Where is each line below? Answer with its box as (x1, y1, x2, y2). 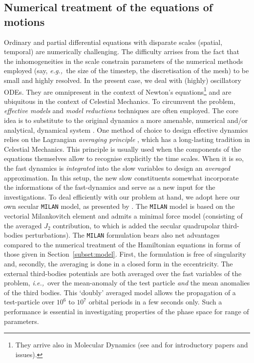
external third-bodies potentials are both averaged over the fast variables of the (4, 268, 242, 278)
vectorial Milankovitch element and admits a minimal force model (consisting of (4, 211, 243, 221)
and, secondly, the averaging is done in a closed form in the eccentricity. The (4, 259, 233, 269)
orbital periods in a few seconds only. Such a (88, 297, 222, 307)
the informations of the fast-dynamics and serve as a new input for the (4, 182, 215, 192)
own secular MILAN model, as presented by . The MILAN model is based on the (4, 201, 235, 211)
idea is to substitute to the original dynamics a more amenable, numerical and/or (4, 115, 248, 125)
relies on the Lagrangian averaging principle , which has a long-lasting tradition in (4, 134, 250, 144)
